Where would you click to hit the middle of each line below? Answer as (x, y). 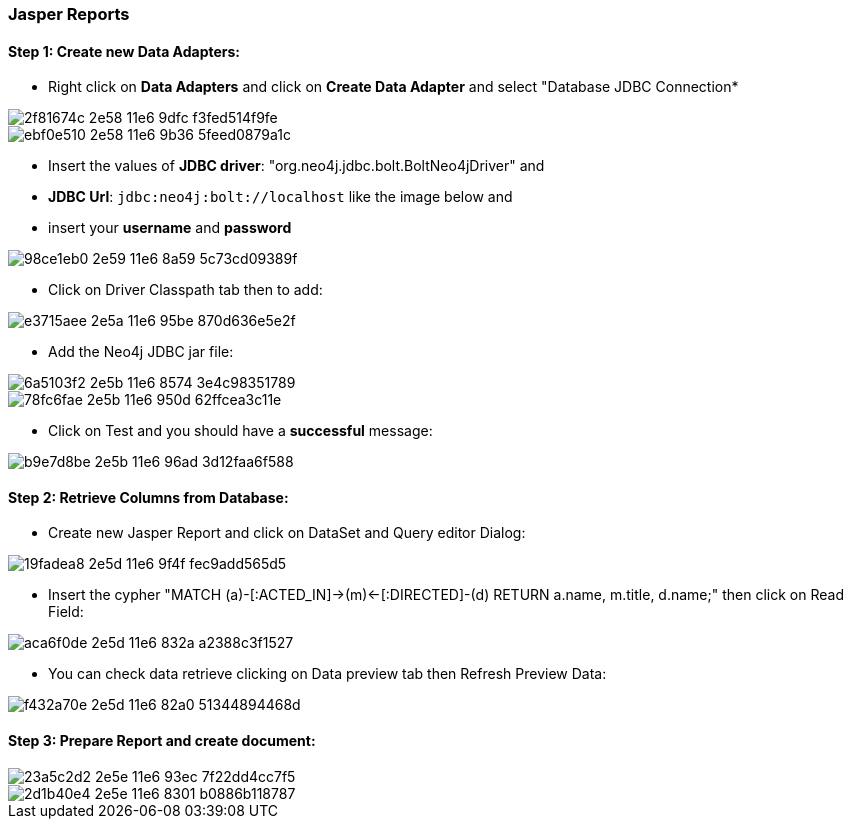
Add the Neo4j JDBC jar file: (141, 352)
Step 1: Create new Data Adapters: (124, 51)
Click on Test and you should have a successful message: (240, 431)
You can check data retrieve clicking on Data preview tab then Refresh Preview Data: (327, 674)
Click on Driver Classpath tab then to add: (185, 290)
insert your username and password (170, 228)
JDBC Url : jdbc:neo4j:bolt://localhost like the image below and (280, 197)
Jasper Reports (69, 14)
